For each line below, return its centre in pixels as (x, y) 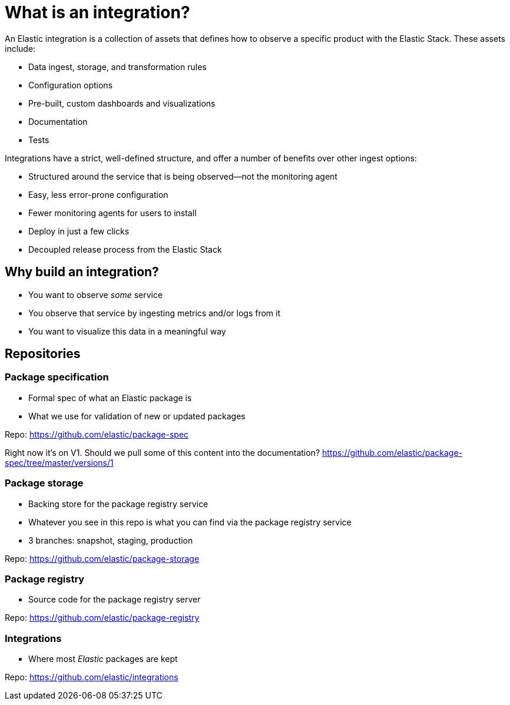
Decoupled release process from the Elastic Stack (125, 249)
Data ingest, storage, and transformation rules (117, 67)
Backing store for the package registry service (118, 504)
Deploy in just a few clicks (79, 231)
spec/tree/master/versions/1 (59, 462)
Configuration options (71, 85)
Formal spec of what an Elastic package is (110, 398)
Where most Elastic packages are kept (103, 659)
